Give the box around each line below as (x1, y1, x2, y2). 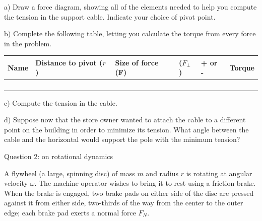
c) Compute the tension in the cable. (4, 97, 117, 108)
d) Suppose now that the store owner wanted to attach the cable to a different (4, 114, 246, 125)
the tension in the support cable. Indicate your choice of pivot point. (4, 11, 216, 22)
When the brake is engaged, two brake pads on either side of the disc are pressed (4, 187, 254, 198)
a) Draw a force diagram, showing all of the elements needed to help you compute (4, 2, 257, 12)
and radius (146, 168, 179, 178)
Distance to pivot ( (35, 57, 103, 67)
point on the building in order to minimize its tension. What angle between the (4, 124, 249, 134)
